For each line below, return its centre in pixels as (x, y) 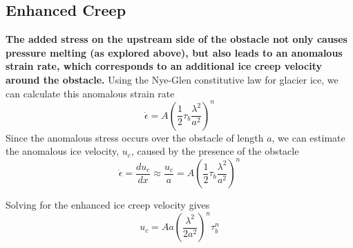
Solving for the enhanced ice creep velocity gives (108, 205)
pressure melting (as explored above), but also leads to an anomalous (174, 52)
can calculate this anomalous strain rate (90, 93)
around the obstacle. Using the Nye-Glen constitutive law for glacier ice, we (172, 79)
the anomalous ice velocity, (63, 151)
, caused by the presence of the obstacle (215, 151)
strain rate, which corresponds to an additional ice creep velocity (164, 66)
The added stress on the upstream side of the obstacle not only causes (176, 39)
